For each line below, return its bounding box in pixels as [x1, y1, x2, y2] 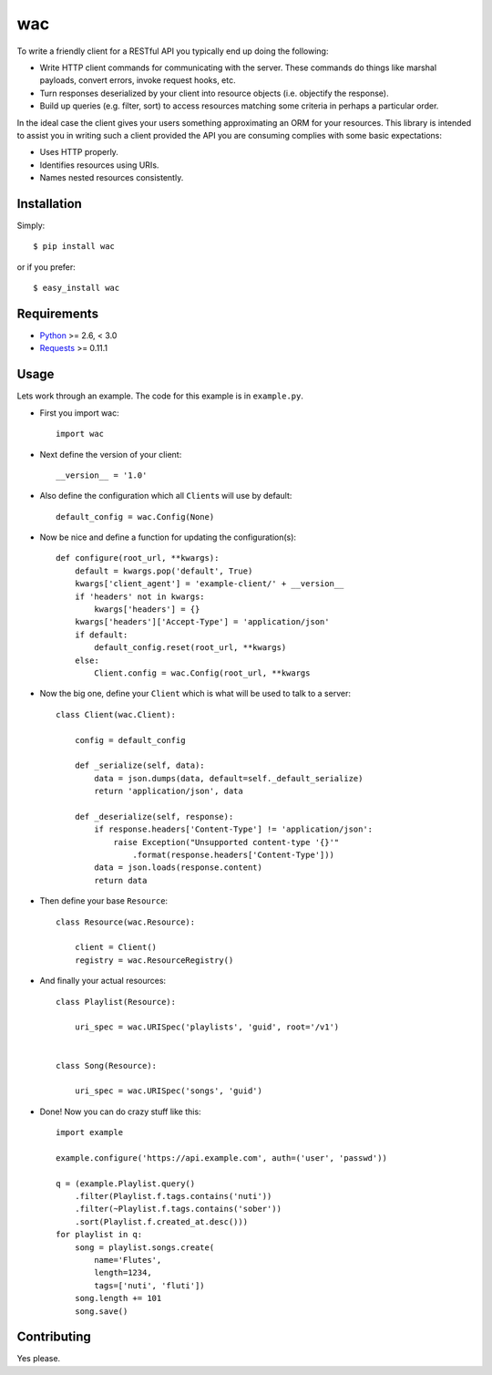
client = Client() [74, 942, 158, 953]
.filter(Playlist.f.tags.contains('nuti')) [74, 1191, 272, 1202]
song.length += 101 [74, 1293, 162, 1304]
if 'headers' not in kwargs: [74, 591, 205, 602]
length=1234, [94, 1267, 152, 1278]
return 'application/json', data [94, 786, 243, 797]
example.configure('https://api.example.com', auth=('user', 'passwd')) [56, 1153, 387, 1163]
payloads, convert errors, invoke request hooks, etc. [39, 75, 236, 86]
